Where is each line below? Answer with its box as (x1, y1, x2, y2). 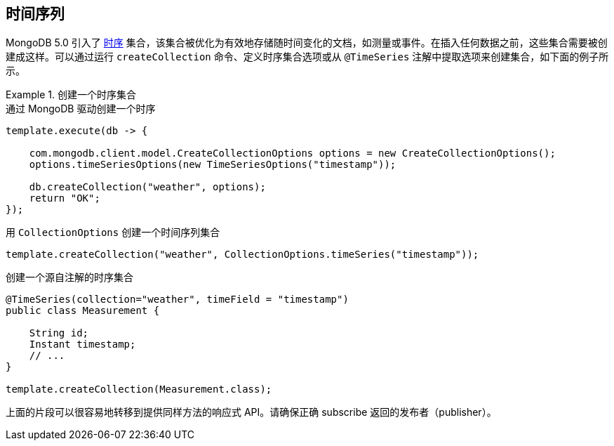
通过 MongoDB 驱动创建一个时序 (6, 103, 156, 115)
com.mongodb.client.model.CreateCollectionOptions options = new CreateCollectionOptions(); (29, 147, 556, 159)
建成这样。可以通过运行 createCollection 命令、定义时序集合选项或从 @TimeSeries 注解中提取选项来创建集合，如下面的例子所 (6, 51, 609, 63)
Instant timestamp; (29, 339, 136, 350)
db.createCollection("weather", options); (29, 181, 266, 193)
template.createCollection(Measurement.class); (6, 383, 272, 395)
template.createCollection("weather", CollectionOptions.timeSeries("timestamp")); (6, 249, 479, 261)
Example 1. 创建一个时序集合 (6, 88, 136, 101)
